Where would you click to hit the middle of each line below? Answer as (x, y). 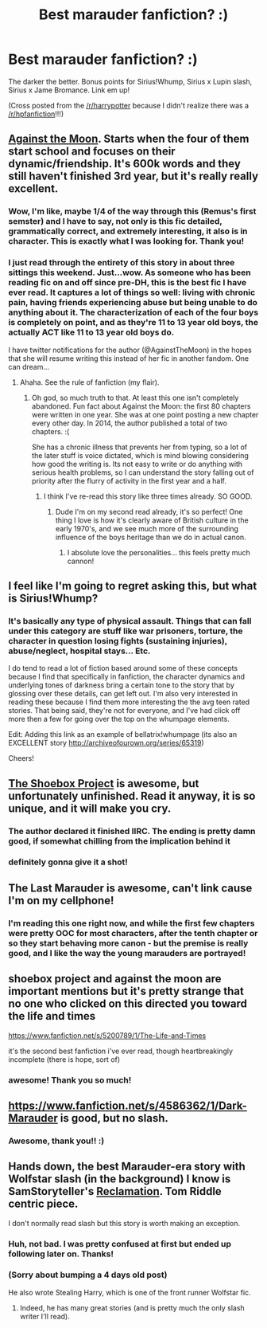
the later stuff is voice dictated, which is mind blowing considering (140, 455)
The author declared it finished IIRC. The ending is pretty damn (132, 831)
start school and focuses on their (92, 152)
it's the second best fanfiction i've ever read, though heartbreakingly (120, 1051)
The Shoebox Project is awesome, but (104, 783)
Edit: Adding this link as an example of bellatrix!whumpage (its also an (122, 735)
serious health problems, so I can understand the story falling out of (143, 472)
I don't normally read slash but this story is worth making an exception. (124, 1223)
